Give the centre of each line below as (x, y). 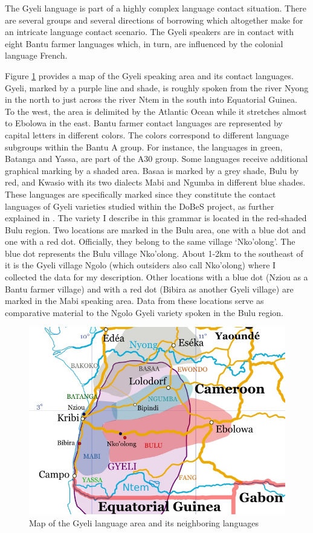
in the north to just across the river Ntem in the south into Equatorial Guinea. (151, 99)
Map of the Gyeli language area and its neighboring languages (144, 523)
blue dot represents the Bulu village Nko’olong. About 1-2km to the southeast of (154, 253)
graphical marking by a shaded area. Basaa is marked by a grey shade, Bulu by (152, 170)
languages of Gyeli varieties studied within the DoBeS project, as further (140, 206)
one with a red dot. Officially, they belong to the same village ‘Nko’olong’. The (150, 241)
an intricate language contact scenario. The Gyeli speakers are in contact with (150, 32)
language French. (36, 55)
